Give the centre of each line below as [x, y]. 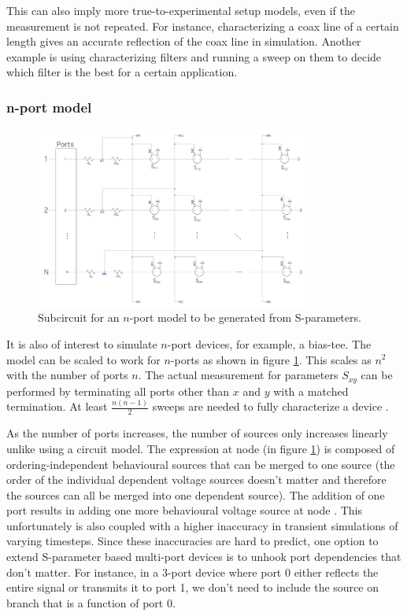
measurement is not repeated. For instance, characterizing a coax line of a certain [203, 26]
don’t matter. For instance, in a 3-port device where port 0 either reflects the [192, 572]
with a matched [311, 391]
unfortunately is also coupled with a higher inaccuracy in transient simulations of [202, 525]
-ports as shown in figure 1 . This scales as [271, 359]
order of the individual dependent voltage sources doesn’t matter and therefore [196, 480]
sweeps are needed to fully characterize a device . [270, 406]
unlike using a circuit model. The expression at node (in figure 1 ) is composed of [201, 448]
